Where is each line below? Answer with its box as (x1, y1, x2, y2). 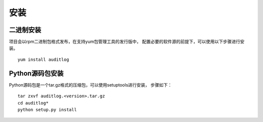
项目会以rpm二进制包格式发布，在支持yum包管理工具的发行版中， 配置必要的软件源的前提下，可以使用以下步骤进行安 (9, 39, 244, 45)
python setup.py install (18, 107, 77, 112)
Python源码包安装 (9, 69, 64, 77)
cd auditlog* (18, 100, 49, 105)
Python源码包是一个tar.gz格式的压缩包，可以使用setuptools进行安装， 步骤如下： (9, 82, 172, 87)
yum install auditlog (18, 56, 69, 62)
